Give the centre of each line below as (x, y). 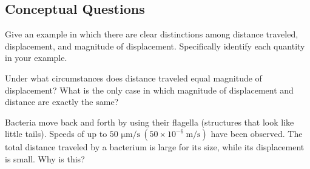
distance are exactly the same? (62, 102)
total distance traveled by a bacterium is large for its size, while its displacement (155, 147)
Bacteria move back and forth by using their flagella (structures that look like (150, 122)
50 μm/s (125, 135)
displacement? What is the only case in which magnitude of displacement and (149, 90)
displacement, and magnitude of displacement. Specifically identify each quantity (155, 46)
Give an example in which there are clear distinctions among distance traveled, (152, 34)
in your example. (36, 58)
